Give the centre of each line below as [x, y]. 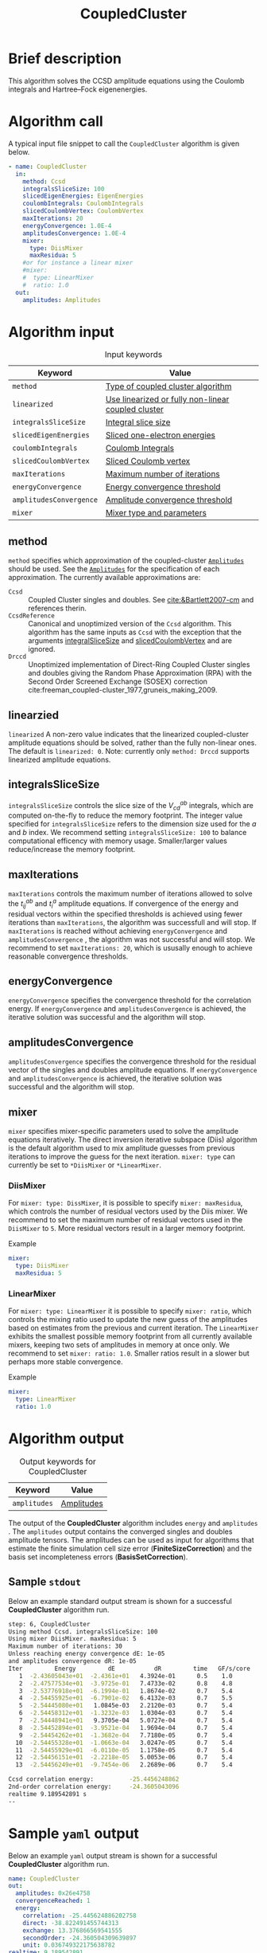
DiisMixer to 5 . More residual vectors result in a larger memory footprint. [127, 1229]
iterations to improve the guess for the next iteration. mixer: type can [122, 1157]
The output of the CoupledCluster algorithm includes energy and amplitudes [133, 1523]
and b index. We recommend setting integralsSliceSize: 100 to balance [128, 833]
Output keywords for [58, 1461]
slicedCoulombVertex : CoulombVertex [83, 211]
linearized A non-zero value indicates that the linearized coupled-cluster [128, 735]
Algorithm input [61, 332]
